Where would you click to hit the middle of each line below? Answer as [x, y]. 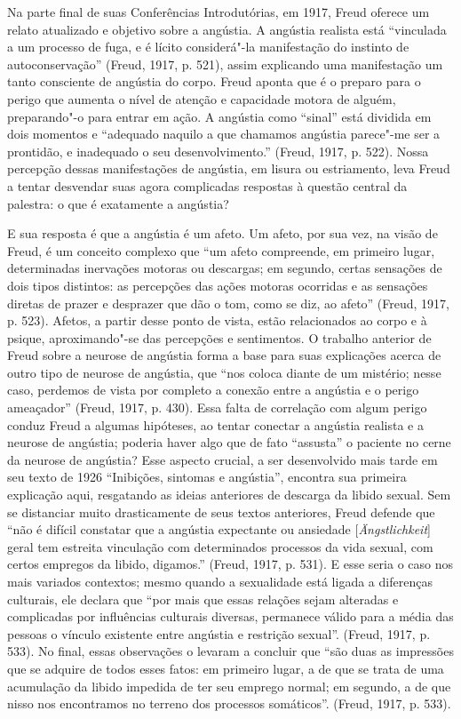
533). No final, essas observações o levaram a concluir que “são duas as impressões [230, 651]
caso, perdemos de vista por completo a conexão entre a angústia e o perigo [213, 390]
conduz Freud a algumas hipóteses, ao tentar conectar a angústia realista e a [215, 424]
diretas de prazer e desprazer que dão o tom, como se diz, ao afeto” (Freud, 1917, [228, 303]
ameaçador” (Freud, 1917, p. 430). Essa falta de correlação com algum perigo [217, 407]
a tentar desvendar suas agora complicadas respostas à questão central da [207, 185]
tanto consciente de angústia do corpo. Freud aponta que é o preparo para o [214, 81]
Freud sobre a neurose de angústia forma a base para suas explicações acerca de [224, 355]
